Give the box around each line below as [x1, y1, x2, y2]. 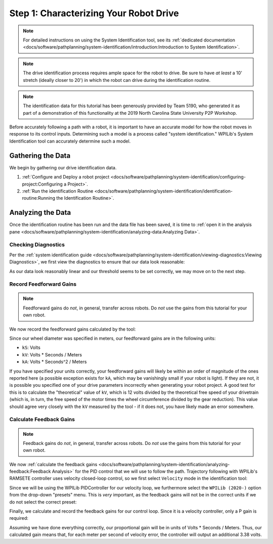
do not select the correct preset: [9, 498, 77, 505]
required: [9, 515, 29, 521]
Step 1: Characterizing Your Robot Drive [9, 8, 179, 19]
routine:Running [22, 195, 56, 201]
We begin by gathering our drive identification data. [9, 164, 117, 170]
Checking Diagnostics [9, 241, 65, 248]
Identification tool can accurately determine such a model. [9, 138, 131, 144]
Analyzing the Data [9, 208, 71, 217]
